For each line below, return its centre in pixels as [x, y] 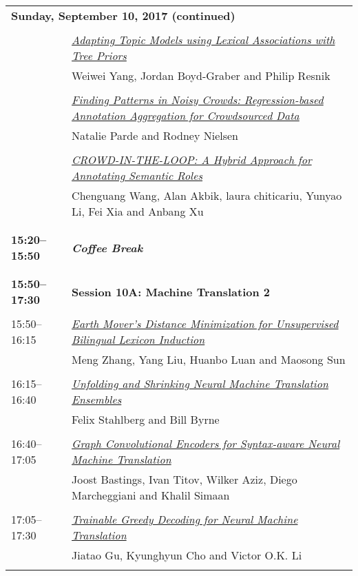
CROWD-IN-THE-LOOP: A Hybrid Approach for [192, 160]
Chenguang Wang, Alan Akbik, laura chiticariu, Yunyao [207, 195]
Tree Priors [99, 55]
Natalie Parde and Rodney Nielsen [155, 135]
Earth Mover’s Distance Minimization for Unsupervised [205, 323]
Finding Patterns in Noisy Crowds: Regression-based [198, 100]
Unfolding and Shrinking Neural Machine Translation [200, 383]
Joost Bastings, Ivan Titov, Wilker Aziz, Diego [185, 479]
